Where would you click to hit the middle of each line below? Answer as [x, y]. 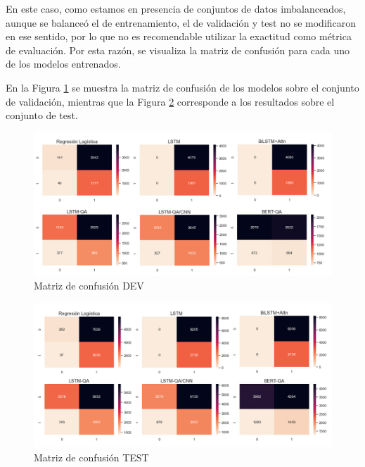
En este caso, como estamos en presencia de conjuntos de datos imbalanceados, [176, 8]
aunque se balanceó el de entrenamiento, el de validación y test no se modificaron [181, 22]
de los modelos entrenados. [63, 64]
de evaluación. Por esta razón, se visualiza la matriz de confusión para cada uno [178, 50]
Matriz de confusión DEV [89, 286]
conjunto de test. [42, 115]
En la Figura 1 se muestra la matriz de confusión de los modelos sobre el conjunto [182, 87]
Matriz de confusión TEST [91, 457]
